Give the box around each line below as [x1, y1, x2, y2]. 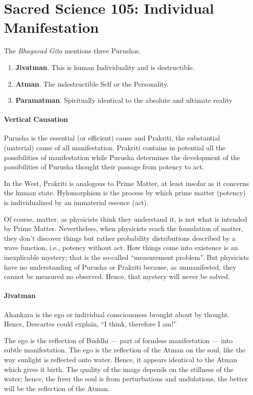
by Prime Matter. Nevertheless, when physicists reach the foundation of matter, [4, 223, 243, 233]
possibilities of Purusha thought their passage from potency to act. [4, 162, 205, 172]
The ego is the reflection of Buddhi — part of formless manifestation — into [4, 335, 233, 345]
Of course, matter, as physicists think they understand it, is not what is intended [4, 213, 247, 224]
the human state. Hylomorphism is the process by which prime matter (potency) [4, 187, 246, 198]
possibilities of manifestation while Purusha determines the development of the [4, 152, 240, 162]
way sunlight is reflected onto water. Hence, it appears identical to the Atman [4, 354, 237, 364]
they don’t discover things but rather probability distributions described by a [4, 232, 236, 243]
